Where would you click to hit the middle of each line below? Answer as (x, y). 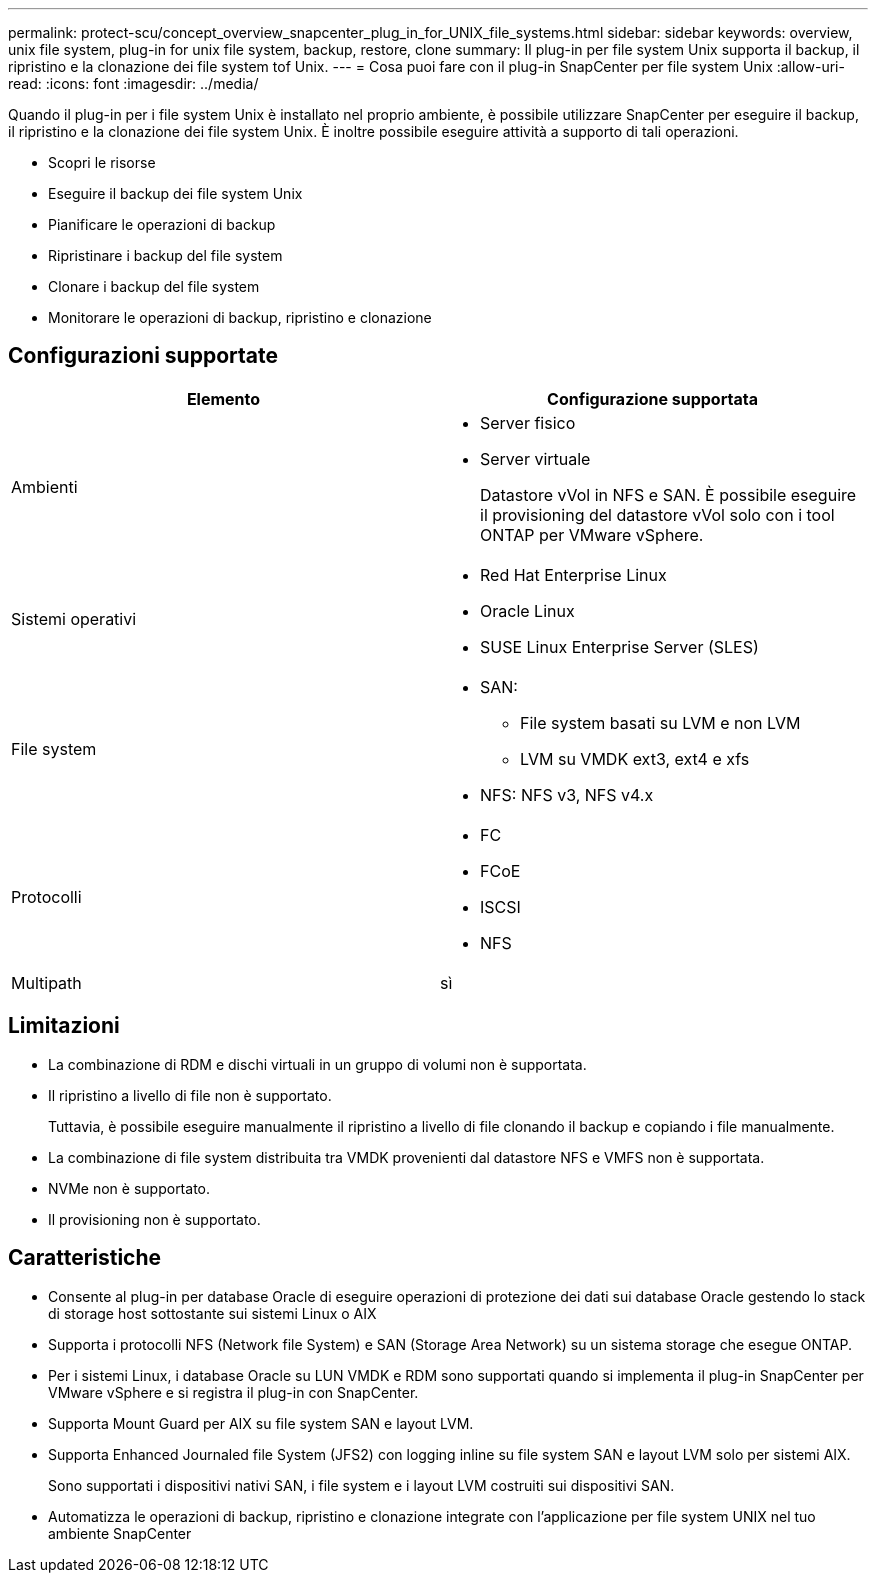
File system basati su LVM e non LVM (660, 722)
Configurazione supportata (652, 398)
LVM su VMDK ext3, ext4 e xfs (635, 758)
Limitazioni (64, 1026)
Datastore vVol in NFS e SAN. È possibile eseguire (668, 494)
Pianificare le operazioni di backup (162, 224)
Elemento (223, 398)
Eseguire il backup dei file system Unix (175, 193)
